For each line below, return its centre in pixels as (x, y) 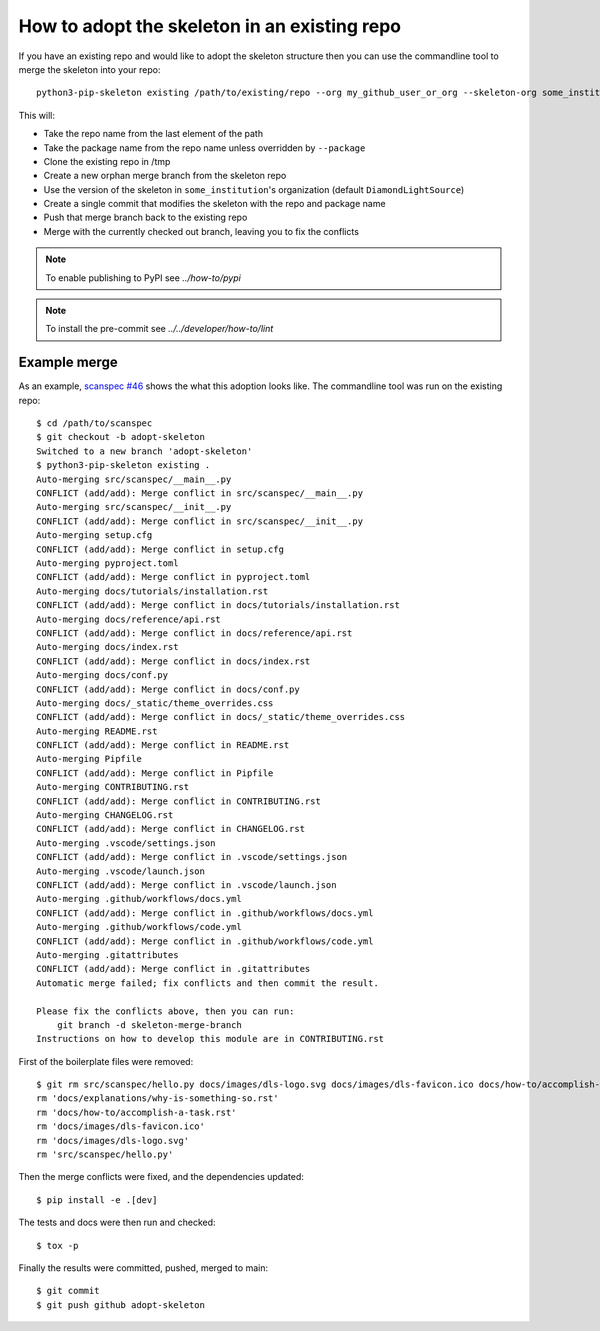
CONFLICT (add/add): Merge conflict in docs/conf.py (168, 689)
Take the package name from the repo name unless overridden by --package (204, 147)
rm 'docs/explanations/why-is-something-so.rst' (157, 1098)
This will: (36, 115)
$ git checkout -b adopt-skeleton (120, 437)
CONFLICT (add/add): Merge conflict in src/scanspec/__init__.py (200, 521)
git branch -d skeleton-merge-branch (149, 1024)
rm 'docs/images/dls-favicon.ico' (120, 1126)
